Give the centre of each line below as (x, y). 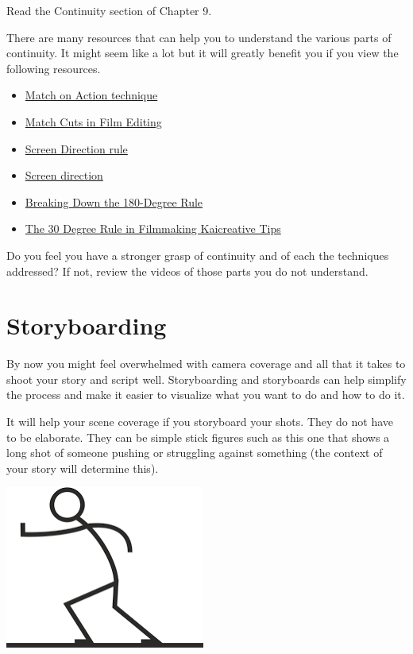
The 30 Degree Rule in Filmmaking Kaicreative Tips (153, 228)
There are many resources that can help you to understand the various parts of (199, 37)
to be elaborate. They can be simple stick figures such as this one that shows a (198, 437)
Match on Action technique (91, 95)
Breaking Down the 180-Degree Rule (114, 201)
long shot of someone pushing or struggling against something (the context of (195, 453)
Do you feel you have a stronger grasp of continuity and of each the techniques (198, 255)
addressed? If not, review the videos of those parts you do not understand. (187, 271)
